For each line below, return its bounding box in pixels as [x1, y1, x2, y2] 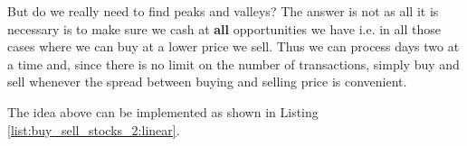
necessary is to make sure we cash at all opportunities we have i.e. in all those [7, 19, 441, 38]
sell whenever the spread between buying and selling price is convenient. [7, 72, 407, 91]
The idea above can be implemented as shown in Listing [7, 102, 319, 121]
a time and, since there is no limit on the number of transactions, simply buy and [7, 54, 460, 73]
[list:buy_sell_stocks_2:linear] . [7, 120, 180, 139]
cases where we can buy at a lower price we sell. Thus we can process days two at [7, 37, 460, 56]
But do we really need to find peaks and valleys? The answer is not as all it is [7, 2, 439, 20]
